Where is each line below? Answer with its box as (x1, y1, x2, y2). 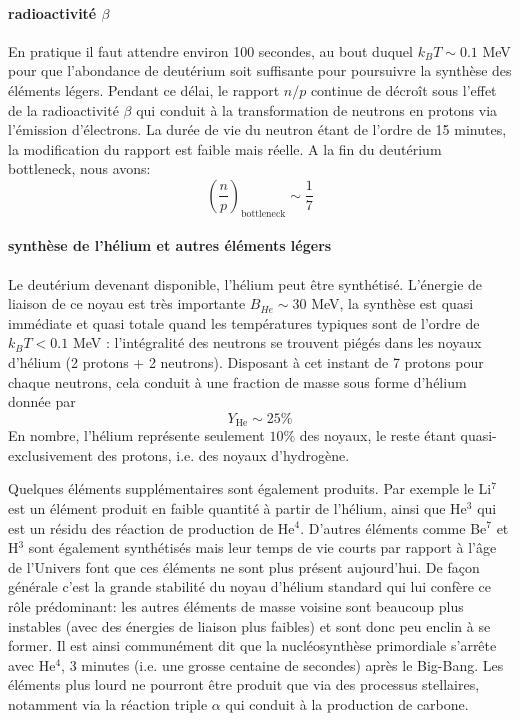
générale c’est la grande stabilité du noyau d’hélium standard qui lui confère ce (8, 576, 492, 597)
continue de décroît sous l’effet (310, 79, 497, 100)
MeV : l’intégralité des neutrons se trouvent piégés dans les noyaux (72, 332, 482, 353)
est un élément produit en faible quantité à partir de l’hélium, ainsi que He (8, 497, 467, 518)
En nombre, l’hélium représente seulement (8, 425, 265, 446)
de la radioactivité (8, 99, 119, 120)
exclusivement (8, 444, 93, 465)
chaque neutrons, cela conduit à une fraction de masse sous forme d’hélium (8, 371, 467, 392)
